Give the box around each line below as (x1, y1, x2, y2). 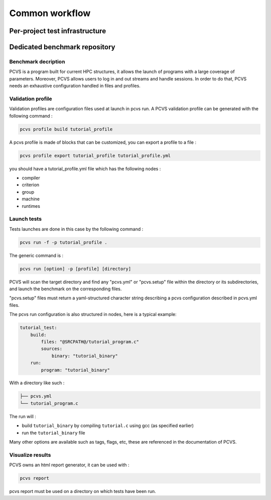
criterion (22, 182, 40, 188)
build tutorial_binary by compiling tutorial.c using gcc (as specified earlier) (22, 423, 194, 429)
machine (22, 196, 40, 202)
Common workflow (9, 8, 91, 19)
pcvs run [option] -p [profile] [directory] (20, 266, 131, 272)
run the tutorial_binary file (22, 430, 85, 436)
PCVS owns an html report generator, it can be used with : (9, 462, 129, 468)
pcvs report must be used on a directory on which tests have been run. (9, 488, 157, 494)
